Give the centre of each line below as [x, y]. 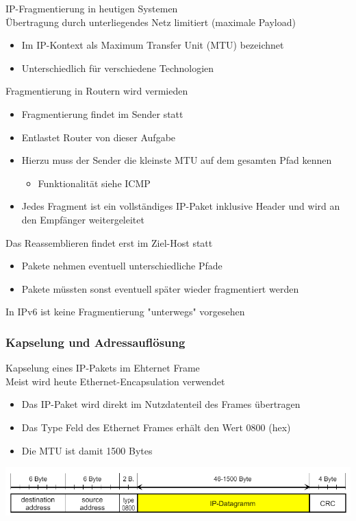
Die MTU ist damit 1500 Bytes [87, 450]
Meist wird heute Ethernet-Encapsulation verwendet [115, 381]
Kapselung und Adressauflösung [96, 342]
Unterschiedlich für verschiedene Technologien [118, 68]
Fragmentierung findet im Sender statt [102, 113]
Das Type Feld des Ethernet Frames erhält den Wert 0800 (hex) [156, 427]
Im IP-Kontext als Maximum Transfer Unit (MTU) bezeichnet [153, 45]
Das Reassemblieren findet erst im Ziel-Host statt [109, 242]
